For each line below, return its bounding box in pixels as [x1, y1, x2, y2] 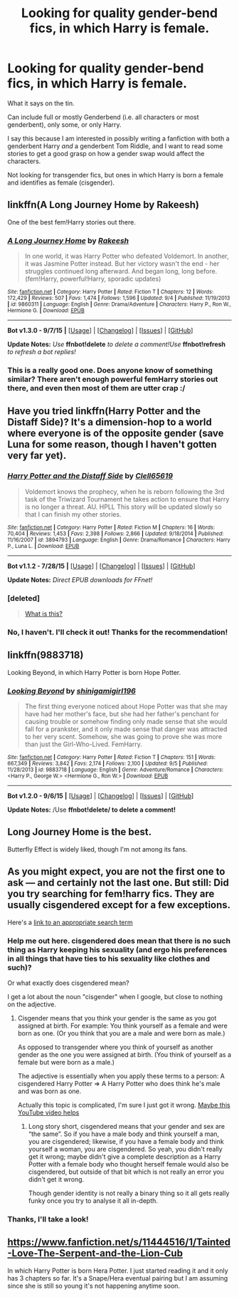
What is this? [24, 609, 63, 618]
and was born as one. [17, 1087, 82, 1095]
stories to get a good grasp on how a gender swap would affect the [7, 149, 205, 157]
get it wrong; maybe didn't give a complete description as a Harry [28, 1152, 221, 1161]
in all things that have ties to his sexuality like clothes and [7, 954, 211, 963]
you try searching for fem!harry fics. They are [7, 888, 215, 900]
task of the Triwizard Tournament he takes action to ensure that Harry [24, 495, 230, 503]
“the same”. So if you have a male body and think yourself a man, [28, 1130, 219, 1138]
